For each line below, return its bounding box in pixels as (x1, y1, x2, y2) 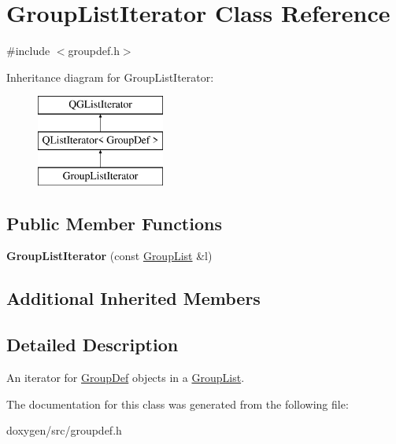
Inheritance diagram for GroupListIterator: (6, 68, 214, 85)
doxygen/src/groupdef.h (6, 422, 122, 438)
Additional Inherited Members (6, 286, 261, 310)
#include (6, 42, 50, 59)
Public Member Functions (6, 211, 222, 235)
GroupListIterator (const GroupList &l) (6, 248, 213, 264)
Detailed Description (6, 332, 179, 357)
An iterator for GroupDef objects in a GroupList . (6, 369, 245, 386)
